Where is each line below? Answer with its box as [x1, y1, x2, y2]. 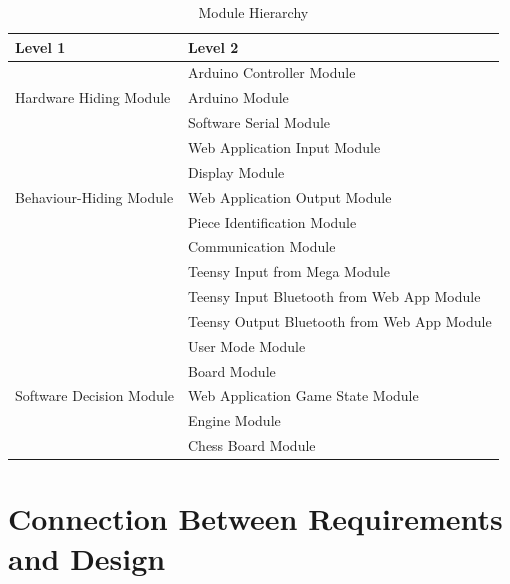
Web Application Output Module [187, 186, 392, 207]
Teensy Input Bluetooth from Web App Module [187, 286, 481, 307]
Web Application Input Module [187, 136, 381, 157]
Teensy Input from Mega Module [187, 261, 390, 282]
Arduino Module [187, 87, 289, 108]
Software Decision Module [15, 385, 174, 406]
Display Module [187, 161, 285, 182]
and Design [8, 537, 166, 578]
